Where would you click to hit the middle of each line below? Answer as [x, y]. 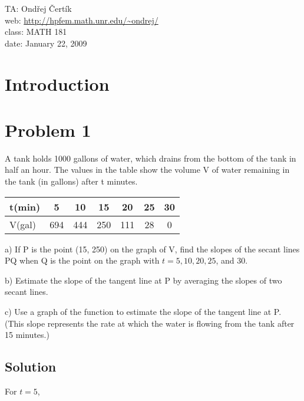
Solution [31, 367]
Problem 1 [48, 129]
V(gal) [23, 224]
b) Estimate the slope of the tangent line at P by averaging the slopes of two [143, 280]
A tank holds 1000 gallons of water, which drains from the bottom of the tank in [151, 158]
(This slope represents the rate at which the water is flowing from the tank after [150, 323]
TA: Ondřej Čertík [38, 8]
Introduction [57, 83]
